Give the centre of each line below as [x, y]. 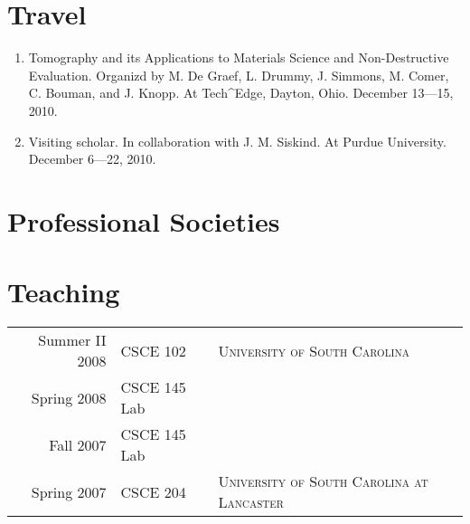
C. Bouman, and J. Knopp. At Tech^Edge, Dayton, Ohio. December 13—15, [241, 93]
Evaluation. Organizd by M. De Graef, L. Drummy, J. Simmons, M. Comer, [239, 75]
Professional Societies [144, 220]
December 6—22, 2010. [92, 159]
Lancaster [251, 502]
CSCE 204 [153, 491]
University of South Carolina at [323, 481]
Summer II [72, 340]
